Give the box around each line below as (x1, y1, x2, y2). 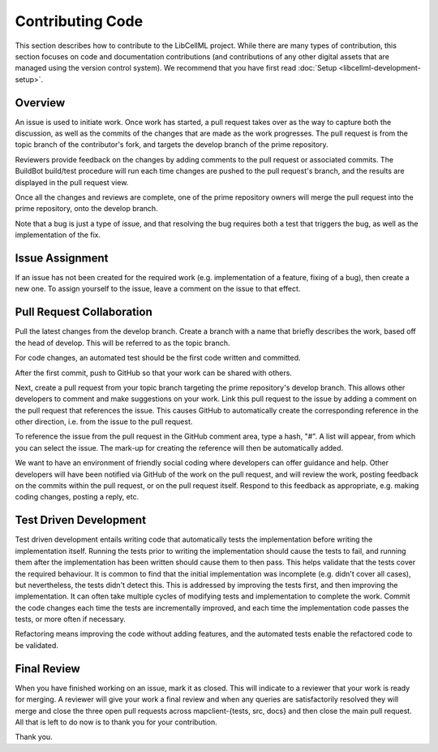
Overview (15, 96, 66, 110)
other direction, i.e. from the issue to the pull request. (15, 417, 193, 426)
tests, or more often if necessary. (15, 614, 126, 625)
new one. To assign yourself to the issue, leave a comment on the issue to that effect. (15, 284, 301, 294)
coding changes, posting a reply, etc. (15, 492, 140, 502)
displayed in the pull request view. (15, 177, 129, 187)
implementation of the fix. (15, 230, 101, 240)
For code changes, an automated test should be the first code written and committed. (15, 353, 301, 363)
